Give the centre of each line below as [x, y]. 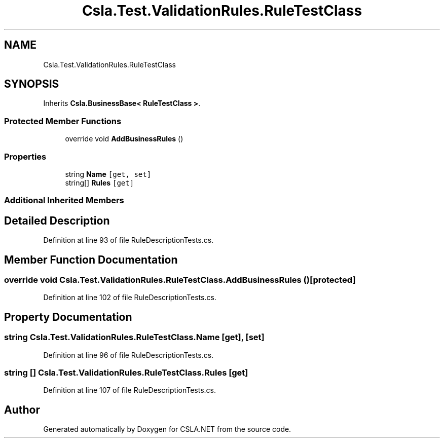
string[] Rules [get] [100, 182]
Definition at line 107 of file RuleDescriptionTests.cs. [130, 390]
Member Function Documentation [91, 260]
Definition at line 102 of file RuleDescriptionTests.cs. [130, 298]
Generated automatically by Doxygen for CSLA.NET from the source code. [167, 429]
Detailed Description [57, 220]
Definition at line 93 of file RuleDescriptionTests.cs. [128, 240]
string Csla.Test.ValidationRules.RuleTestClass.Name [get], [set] [134, 337]
